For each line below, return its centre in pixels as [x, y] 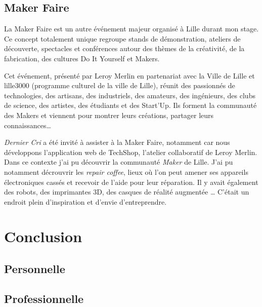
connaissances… [28, 125]
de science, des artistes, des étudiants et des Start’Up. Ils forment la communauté [130, 105]
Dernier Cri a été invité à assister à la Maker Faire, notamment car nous [117, 142]
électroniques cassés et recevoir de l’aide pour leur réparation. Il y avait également [131, 182]
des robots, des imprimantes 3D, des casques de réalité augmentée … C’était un [127, 192]
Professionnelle [44, 298]
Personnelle [35, 269]
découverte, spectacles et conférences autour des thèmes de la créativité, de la [124, 48]
